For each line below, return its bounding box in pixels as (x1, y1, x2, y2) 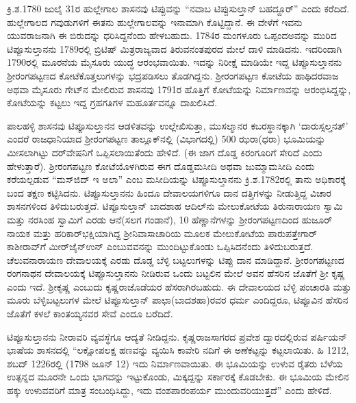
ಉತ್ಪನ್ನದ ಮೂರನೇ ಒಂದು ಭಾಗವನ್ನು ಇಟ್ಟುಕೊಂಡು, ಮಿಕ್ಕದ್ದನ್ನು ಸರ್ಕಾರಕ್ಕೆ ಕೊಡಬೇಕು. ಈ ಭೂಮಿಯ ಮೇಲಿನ (7, 369, 349, 384)
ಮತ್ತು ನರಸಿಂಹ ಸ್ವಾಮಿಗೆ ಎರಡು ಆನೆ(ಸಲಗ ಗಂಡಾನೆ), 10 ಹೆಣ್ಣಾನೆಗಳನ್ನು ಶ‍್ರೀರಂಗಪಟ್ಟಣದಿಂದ (7, 212, 299, 226)
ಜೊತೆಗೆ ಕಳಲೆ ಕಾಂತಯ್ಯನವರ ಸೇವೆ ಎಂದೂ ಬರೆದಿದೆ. (7, 306, 173, 321)
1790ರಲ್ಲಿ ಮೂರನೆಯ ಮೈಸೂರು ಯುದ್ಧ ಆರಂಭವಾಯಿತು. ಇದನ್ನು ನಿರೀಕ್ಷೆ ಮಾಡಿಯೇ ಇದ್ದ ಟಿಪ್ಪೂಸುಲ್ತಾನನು (7, 55, 342, 69)
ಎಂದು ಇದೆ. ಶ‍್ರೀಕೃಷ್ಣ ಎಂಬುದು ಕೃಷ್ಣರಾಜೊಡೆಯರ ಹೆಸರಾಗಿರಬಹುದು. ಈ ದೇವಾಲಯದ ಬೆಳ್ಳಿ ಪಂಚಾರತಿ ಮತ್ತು (7, 279, 351, 293)
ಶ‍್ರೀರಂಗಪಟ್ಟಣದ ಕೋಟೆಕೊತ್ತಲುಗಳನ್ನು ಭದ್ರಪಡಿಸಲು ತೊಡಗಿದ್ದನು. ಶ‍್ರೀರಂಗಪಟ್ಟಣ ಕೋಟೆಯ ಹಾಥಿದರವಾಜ (7, 68, 339, 82)
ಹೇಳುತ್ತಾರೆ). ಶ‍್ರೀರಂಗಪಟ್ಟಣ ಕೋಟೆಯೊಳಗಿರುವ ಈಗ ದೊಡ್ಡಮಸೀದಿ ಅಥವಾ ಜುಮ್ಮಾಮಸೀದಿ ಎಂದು (7, 158, 315, 173)
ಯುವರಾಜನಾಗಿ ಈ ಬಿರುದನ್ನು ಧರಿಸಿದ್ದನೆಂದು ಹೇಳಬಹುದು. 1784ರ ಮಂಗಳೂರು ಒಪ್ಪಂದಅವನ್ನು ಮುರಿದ (7, 28, 337, 42)
